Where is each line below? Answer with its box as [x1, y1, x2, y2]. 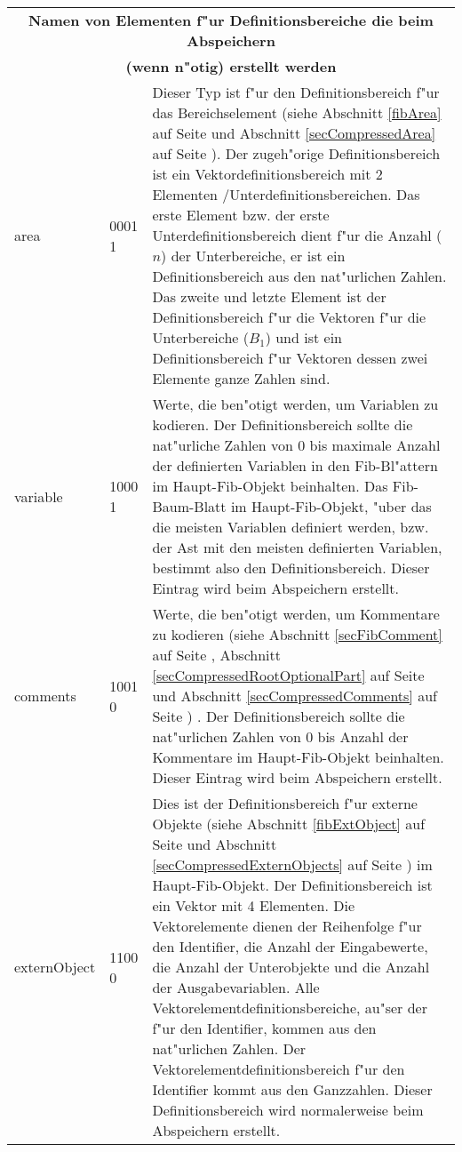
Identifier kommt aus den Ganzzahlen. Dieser [152, 1079, 433, 1100]
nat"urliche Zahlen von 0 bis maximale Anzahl [152, 435, 441, 455]
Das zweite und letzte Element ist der [152, 286, 386, 307]
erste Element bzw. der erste [152, 204, 330, 225]
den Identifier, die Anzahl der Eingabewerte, [152, 936, 428, 956]
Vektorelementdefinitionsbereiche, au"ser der [152, 997, 427, 1018]
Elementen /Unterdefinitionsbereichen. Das [152, 184, 420, 204]
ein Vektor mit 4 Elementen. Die [152, 895, 355, 916]
